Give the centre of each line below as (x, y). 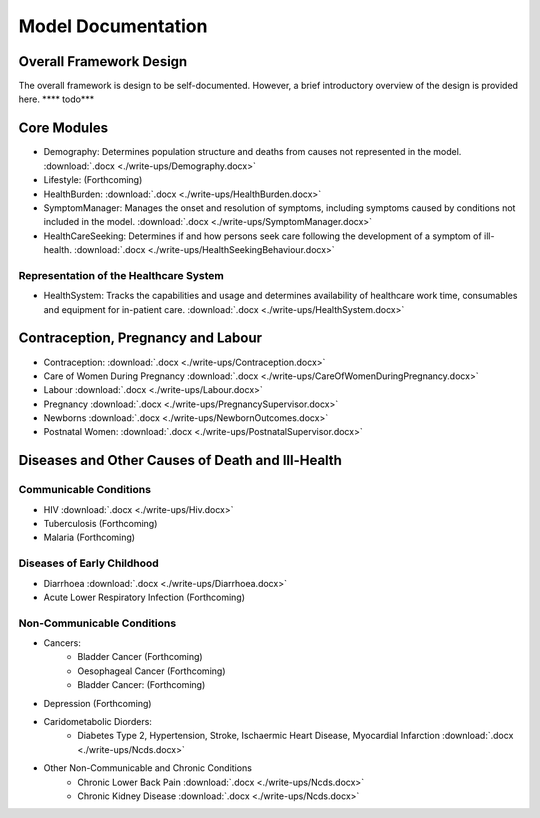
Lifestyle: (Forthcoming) (93, 180)
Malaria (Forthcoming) (89, 537)
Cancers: (62, 643)
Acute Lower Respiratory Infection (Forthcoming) (144, 597)
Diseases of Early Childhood (88, 563)
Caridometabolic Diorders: (97, 722)
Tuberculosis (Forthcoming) (100, 524)
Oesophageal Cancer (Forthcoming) (151, 671)
